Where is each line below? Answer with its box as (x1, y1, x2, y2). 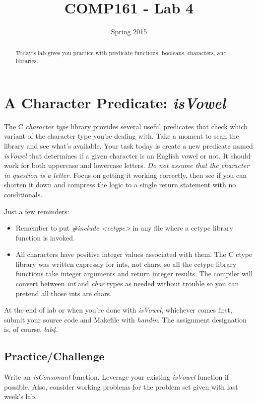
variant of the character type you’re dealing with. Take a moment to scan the (4, 131, 239, 141)
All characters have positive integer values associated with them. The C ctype (15, 249, 253, 259)
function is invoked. (15, 232, 75, 242)
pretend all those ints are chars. (15, 288, 112, 298)
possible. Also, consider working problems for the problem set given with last (4, 381, 238, 392)
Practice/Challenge (4, 348, 105, 364)
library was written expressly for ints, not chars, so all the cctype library (15, 258, 237, 269)
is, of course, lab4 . (4, 324, 58, 334)
